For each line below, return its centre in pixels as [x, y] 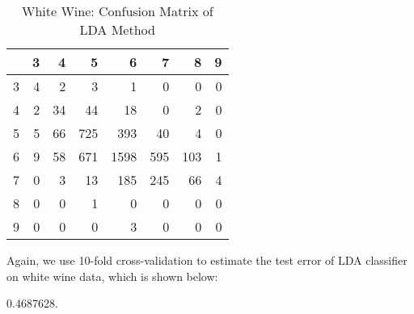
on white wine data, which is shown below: [112, 276]
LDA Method [117, 29]
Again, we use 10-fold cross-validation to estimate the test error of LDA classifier [207, 260]
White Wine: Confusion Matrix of [117, 11]
